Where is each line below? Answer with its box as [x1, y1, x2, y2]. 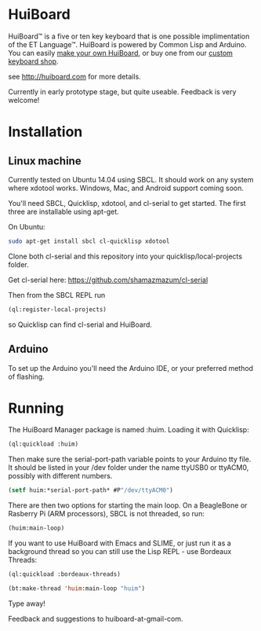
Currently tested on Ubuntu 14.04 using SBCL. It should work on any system [8, 174, 254, 184]
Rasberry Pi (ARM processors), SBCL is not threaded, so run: [8, 509, 205, 519]
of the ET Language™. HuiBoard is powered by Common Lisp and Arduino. [8, 39, 247, 49]
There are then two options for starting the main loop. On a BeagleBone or [8, 501, 248, 510]
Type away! [8, 599, 45, 608]
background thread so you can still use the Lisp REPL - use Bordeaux [8, 547, 232, 556]
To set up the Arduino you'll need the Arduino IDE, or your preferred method [8, 363, 253, 372]
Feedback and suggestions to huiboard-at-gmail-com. [8, 614, 183, 623]
